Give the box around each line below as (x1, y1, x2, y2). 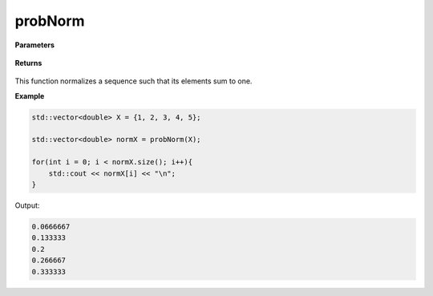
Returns (14, 58, 42, 67)
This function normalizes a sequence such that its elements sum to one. (14, 76, 253, 86)
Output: (14, 201, 40, 210)
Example (14, 91, 45, 100)
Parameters (14, 40, 55, 50)
